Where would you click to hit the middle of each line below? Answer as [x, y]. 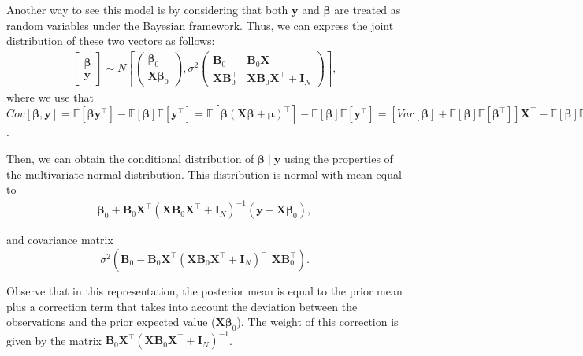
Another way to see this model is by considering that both [147, 9]
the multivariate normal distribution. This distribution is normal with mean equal [204, 174]
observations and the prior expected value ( [111, 322]
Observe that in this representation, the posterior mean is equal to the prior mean [204, 290]
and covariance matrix [60, 240]
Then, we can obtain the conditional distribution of [130, 159]
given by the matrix [54, 340]
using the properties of [338, 159]
